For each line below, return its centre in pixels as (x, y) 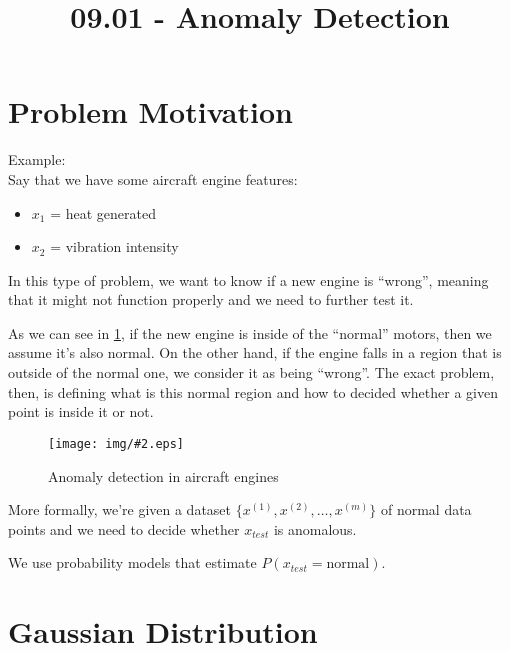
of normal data (426, 509)
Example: (37, 159)
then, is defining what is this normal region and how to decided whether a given (253, 391)
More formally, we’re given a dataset (120, 509)
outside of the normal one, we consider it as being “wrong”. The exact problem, (251, 372)
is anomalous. (315, 528)
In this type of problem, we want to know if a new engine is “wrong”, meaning (248, 279)
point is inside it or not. (81, 411)
